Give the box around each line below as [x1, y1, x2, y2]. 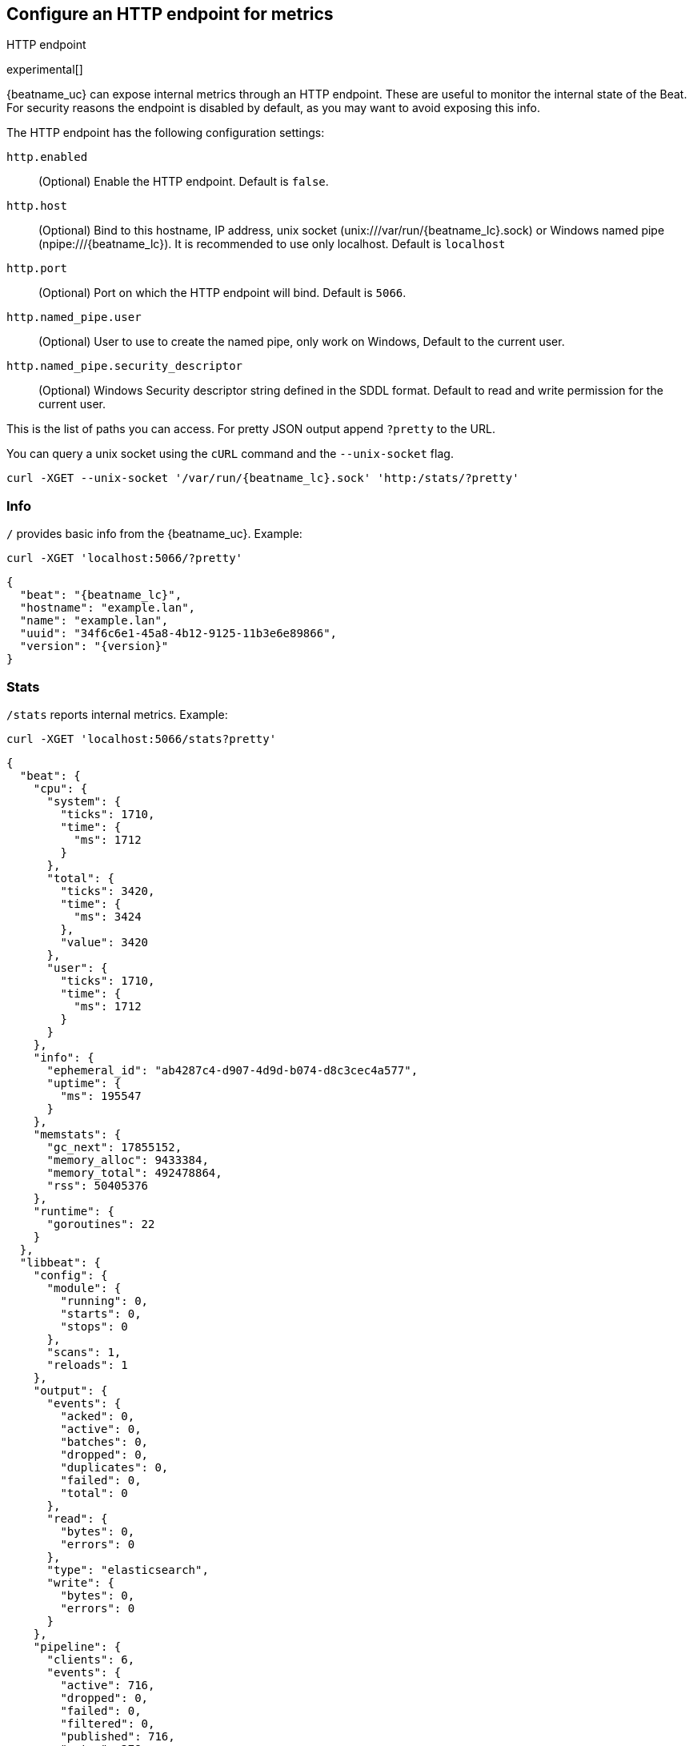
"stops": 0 [60, 1319, 128, 1333]
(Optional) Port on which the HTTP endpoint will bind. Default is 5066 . [38, 286, 407, 300]
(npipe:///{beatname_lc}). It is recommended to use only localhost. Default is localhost [38, 237, 506, 251]
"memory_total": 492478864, [46, 1166, 222, 1179]
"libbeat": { [19, 1255, 102, 1269]
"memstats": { [33, 1127, 122, 1141]
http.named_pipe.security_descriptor [6, 359, 243, 373]
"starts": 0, [60, 1306, 142, 1320]
